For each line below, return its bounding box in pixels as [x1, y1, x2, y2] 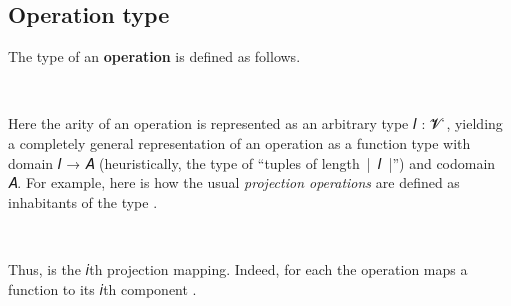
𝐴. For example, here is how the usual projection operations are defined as [8, 172, 460, 193]
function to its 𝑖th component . [8, 278, 197, 299]
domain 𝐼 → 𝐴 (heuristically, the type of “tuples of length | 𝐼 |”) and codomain [8, 152, 496, 173]
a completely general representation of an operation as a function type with [8, 132, 471, 153]
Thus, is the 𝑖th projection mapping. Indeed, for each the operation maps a [8, 258, 468, 279]
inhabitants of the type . [8, 191, 158, 212]
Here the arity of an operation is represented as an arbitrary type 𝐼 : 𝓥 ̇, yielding [8, 113, 503, 134]
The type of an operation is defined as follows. [8, 46, 301, 67]
